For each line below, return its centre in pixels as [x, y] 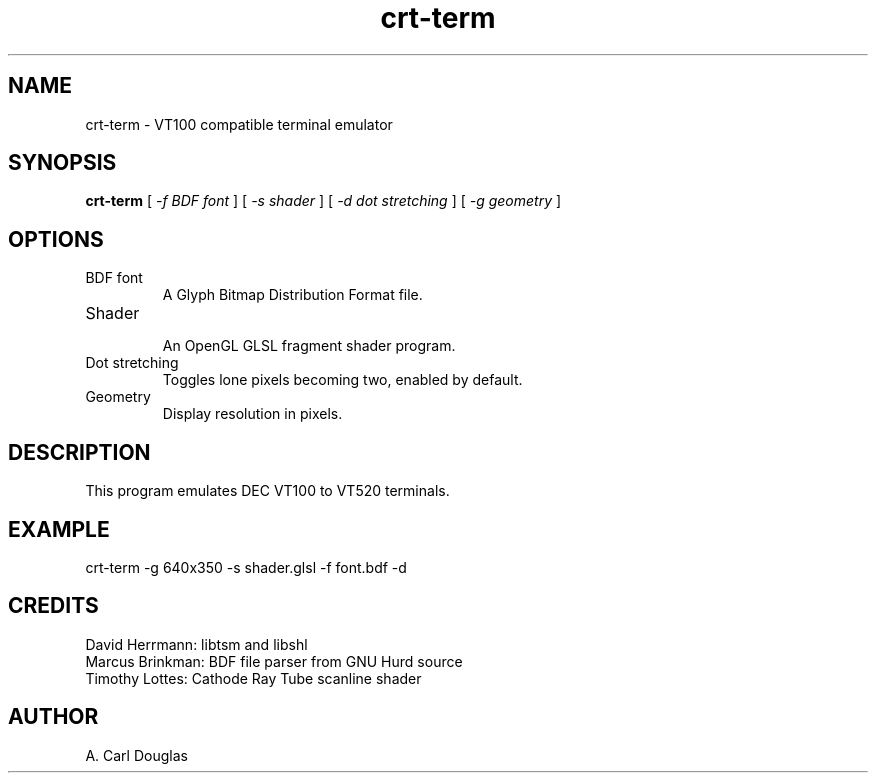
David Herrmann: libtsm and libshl [196, 644]
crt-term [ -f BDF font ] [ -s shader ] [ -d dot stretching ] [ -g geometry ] [323, 201]
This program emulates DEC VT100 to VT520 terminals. [267, 491]
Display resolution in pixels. [252, 414]
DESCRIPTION [79, 452]
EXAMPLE [59, 529]
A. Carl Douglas [136, 755]
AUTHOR [53, 717]
